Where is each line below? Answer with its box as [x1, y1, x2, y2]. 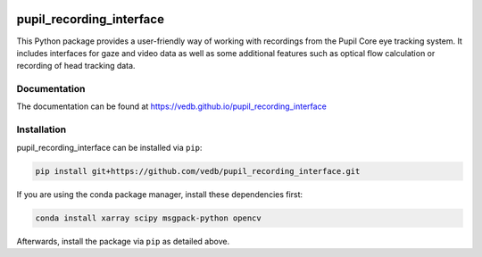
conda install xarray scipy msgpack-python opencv [35, 212, 262, 223]
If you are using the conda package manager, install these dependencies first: [16, 188, 303, 200]
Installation [16, 123, 67, 136]
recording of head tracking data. [16, 61, 136, 71]
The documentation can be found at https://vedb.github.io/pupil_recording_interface [16, 101, 328, 112]
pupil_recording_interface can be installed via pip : [16, 142, 203, 153]
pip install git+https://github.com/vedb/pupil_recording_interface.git [35, 166, 361, 176]
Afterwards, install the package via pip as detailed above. [16, 236, 230, 246]
